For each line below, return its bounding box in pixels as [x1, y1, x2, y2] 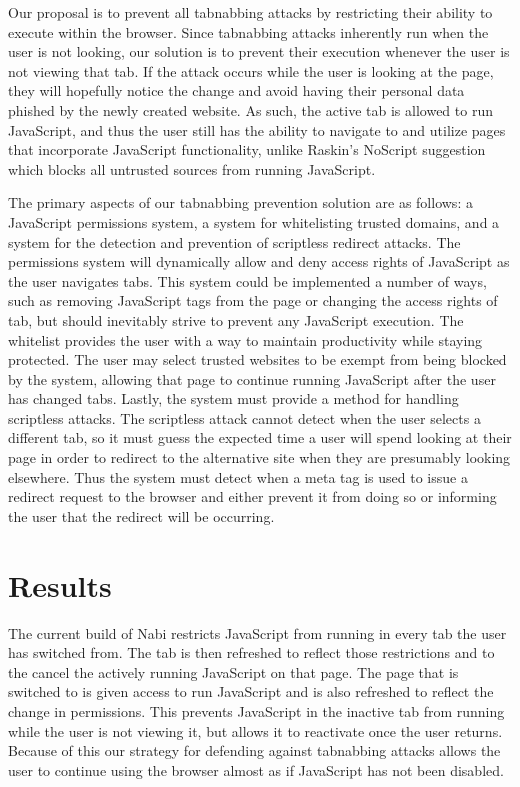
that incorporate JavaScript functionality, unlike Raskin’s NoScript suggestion [8, 139, 486, 160]
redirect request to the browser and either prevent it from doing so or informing [8, 486, 497, 507]
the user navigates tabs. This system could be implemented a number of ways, [8, 270, 487, 291]
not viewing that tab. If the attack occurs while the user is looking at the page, [8, 60, 494, 81]
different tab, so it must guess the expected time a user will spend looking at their [8, 427, 512, 448]
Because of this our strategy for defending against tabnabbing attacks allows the [8, 740, 501, 761]
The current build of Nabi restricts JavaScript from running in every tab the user [8, 622, 507, 643]
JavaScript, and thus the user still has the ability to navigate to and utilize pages [8, 119, 506, 140]
